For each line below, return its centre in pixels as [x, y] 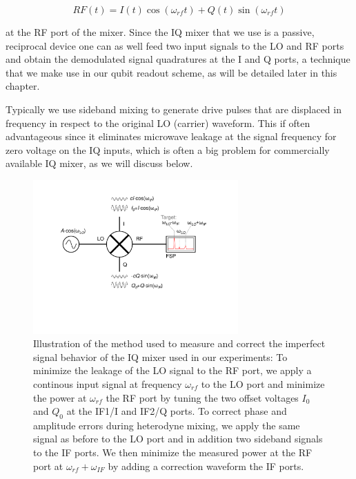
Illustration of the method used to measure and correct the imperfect [179, 343]
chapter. [23, 86]
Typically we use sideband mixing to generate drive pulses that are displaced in [174, 109]
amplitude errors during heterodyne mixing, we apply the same [167, 425]
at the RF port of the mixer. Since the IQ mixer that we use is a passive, [160, 32]
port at [48, 466]
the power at [60, 397]
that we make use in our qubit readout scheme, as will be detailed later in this [171, 72]
